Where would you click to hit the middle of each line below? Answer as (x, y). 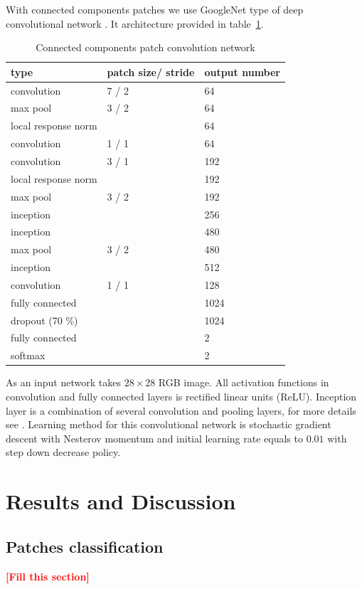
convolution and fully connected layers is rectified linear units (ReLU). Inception (181, 396)
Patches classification (85, 546)
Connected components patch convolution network (145, 47)
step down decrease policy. (63, 452)
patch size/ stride (151, 71)
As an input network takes (63, 382)
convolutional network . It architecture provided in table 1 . (135, 23)
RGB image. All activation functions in (244, 382)
